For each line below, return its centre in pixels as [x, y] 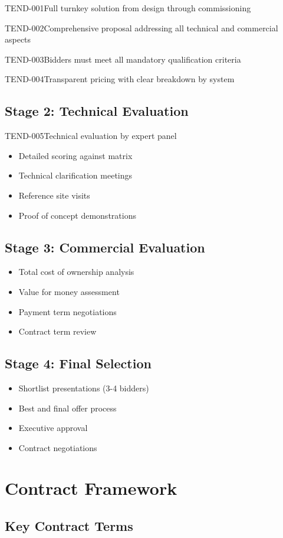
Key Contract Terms [69, 526]
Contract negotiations [58, 447]
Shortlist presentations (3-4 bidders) [84, 388]
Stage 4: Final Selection [78, 363]
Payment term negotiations [68, 311]
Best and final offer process [68, 408]
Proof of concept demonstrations [77, 215]
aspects [18, 39]
